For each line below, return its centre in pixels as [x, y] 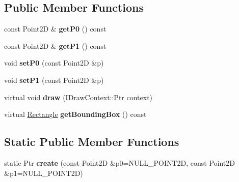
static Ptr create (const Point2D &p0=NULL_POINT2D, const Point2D [120, 162]
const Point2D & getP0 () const [55, 29]
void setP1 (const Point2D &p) [54, 80]
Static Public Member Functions [92, 142]
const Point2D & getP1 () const [55, 45]
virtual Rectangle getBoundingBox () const [75, 114]
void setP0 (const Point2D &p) [54, 63]
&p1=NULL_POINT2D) [44, 173]
